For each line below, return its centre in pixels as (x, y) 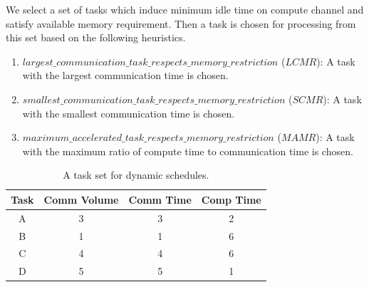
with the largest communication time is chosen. (125, 75)
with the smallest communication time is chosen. (129, 113)
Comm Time (160, 199)
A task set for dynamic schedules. (136, 175)
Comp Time (231, 199)
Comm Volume (81, 199)
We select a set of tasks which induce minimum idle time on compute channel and (185, 9)
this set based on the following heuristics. (96, 37)
